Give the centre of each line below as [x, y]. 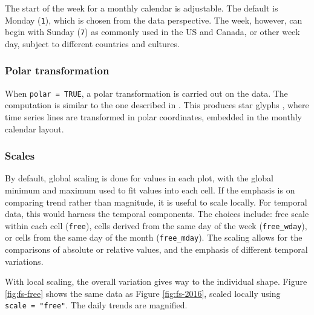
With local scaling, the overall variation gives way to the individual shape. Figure [156, 281]
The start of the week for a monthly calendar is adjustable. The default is [142, 8]
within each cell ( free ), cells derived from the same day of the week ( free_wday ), [156, 225]
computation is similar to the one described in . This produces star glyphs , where [157, 105]
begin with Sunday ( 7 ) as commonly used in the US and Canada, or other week [152, 32]
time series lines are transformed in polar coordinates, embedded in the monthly [154, 116]
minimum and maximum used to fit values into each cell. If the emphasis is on [150, 190]
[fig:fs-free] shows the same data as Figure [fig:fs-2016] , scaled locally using [143, 293]
